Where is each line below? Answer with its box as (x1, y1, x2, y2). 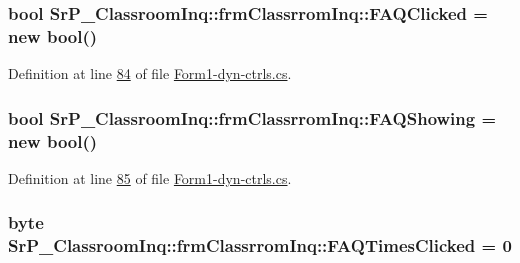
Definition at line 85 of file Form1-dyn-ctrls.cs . (8, 167, 292, 188)
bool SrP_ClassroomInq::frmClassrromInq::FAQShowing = (8, 105, 497, 130)
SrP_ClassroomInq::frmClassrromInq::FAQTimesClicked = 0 (8, 233, 512, 258)
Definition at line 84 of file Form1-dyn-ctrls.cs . (8, 63, 292, 84)
